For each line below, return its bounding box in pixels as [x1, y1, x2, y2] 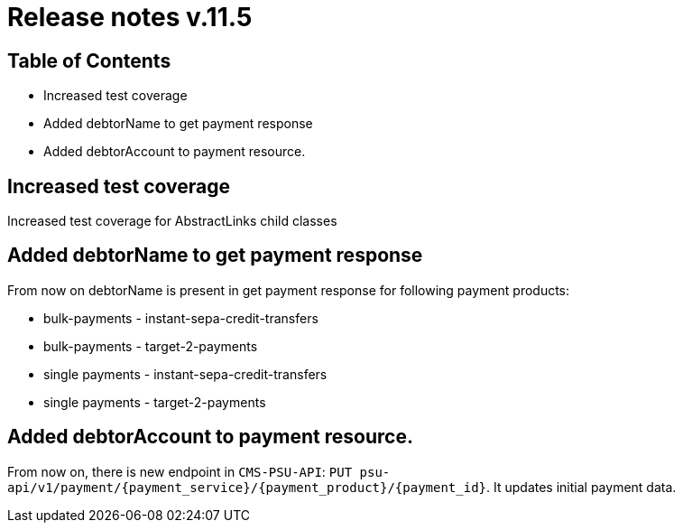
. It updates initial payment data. [486, 479, 677, 495]
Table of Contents [7, 49, 171, 72]
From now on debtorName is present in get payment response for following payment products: [7, 282, 570, 298]
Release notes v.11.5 [7, 2, 253, 33]
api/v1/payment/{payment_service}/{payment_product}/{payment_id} [7, 479, 487, 495]
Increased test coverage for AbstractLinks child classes [7, 213, 337, 229]
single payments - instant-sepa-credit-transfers [43, 366, 328, 382]
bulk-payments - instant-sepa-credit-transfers [43, 310, 318, 326]
